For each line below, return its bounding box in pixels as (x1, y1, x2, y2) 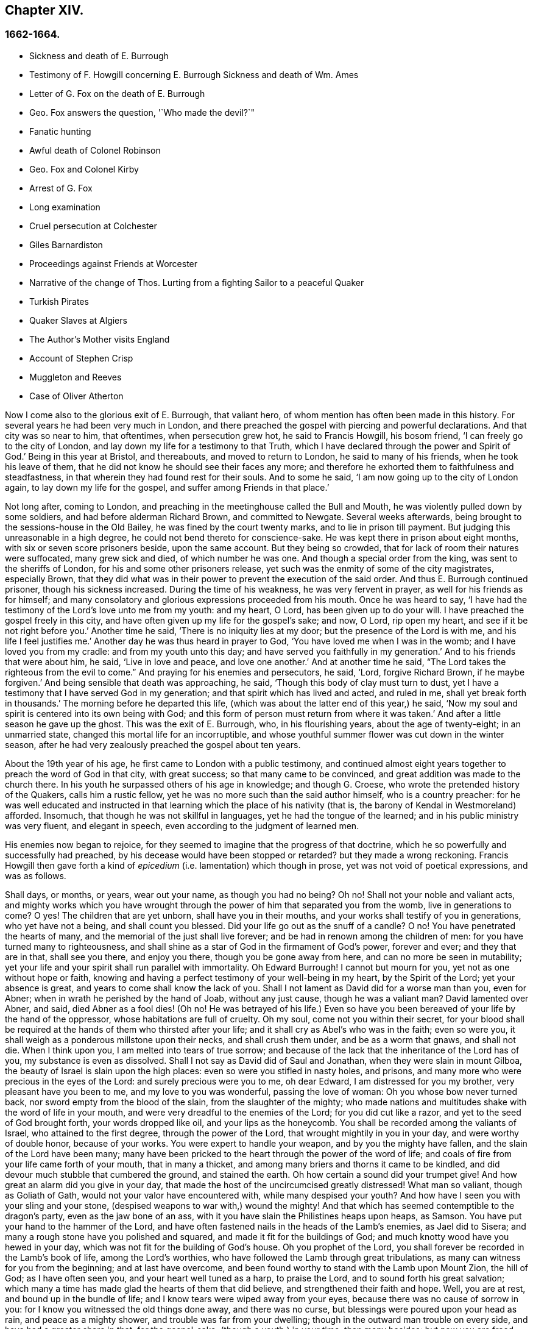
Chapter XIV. (5, 2, 84, 18)
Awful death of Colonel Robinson (29, 144, 161, 155)
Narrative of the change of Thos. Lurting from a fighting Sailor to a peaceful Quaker (29, 277, 364, 288)
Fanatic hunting (29, 126, 91, 137)
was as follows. (5, 870, 66, 881)
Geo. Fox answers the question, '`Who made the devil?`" (29, 107, 255, 118)
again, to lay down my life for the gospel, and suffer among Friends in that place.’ (5, 482, 330, 493)
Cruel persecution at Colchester (29, 220, 157, 231)
